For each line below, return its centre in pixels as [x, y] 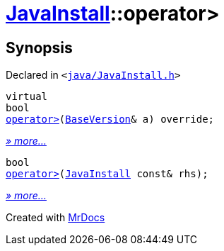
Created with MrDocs [55, 218]
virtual [27, 97]
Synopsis [39, 48]
